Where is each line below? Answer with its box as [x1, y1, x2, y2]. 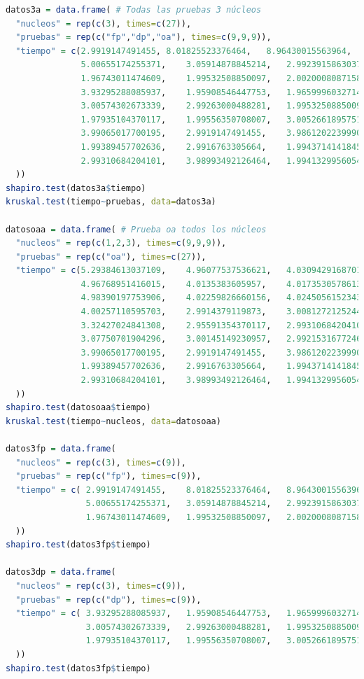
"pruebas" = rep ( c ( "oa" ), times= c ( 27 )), [15, 251, 206, 262]
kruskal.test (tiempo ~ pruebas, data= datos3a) [6, 197, 216, 207]
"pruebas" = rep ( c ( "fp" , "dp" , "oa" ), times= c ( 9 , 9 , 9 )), [15, 32, 272, 43]
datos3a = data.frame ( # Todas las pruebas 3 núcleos [6, 5, 262, 15]
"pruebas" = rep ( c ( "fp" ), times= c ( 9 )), [15, 471, 202, 482]
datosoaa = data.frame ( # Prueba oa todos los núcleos [6, 224, 267, 234]
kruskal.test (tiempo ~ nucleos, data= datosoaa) [6, 416, 221, 426]
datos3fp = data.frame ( [6, 444, 116, 454]
